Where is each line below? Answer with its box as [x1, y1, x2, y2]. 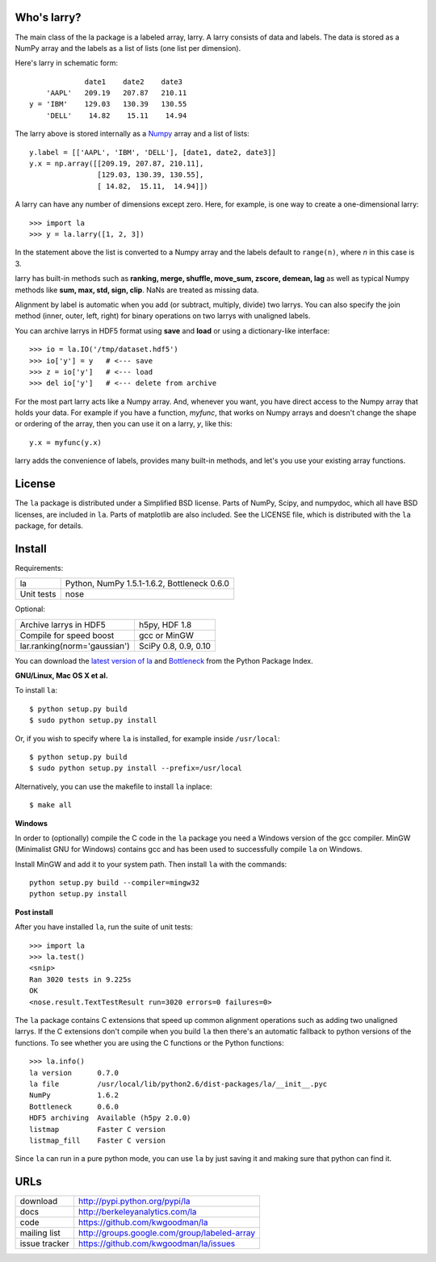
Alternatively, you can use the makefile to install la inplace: [15, 782, 213, 791]
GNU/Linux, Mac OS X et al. [15, 671, 108, 680]
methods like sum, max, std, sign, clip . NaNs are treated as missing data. [15, 285, 259, 295]
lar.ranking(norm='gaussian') [19, 640, 131, 652]
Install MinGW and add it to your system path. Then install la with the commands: [15, 859, 287, 869]
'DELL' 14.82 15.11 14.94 [45, 111, 187, 120]
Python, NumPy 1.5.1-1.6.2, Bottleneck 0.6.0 [65, 578, 230, 589]
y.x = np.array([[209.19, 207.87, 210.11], [29, 159, 204, 169]
